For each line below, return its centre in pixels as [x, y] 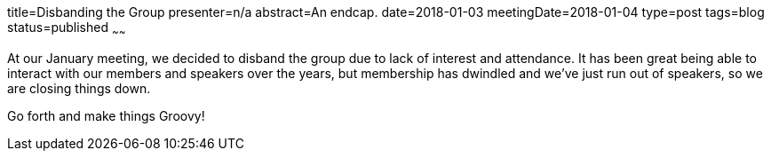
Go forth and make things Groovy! [106, 115]
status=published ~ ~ [67, 29]
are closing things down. [79, 88]
